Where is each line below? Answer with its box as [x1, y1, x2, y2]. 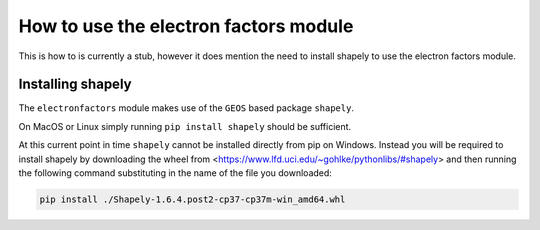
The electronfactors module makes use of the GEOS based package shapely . [18, 102, 355, 114]
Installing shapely [18, 76, 132, 93]
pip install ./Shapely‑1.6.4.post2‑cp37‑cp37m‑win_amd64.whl [39, 194, 346, 205]
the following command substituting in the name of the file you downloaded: [18, 167, 332, 179]
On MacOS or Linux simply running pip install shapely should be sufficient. [18, 120, 352, 132]
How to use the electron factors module [18, 15, 354, 37]
